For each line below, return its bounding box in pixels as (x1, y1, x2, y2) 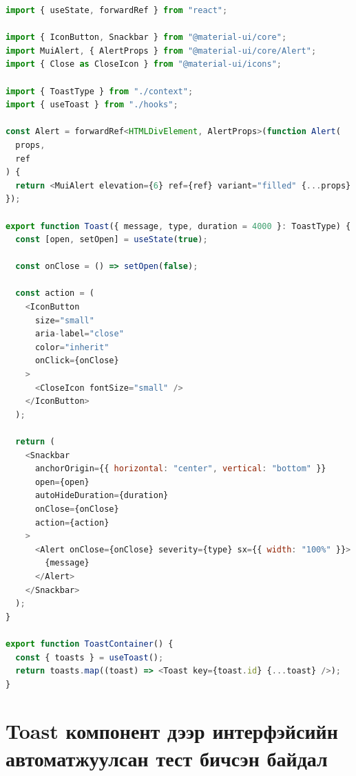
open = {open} (34, 477, 90, 487)
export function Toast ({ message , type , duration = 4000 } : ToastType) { (6, 221, 351, 231)
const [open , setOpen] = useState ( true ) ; (15, 235, 208, 245)
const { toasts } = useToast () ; (15, 652, 164, 662)
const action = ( (15, 288, 94, 299)
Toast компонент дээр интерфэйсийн (6, 717, 338, 745)
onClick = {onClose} (34, 356, 119, 366)
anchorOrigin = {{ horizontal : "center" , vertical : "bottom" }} (34, 464, 326, 474)
